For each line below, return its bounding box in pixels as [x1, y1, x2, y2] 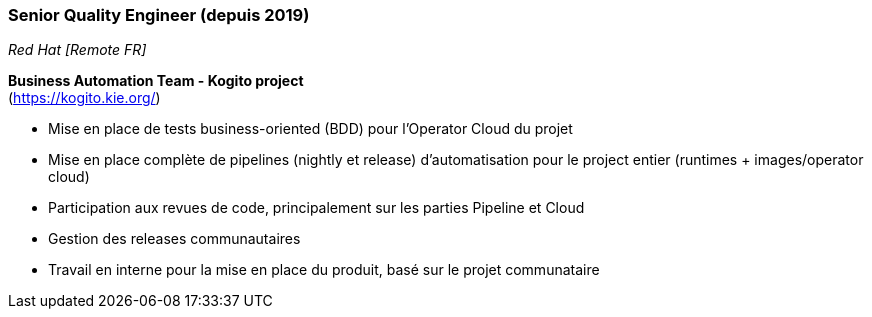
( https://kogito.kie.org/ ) [8, 89, 161, 107]
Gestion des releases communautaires [48, 230, 301, 248]
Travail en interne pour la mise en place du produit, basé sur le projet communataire [48, 261, 600, 279]
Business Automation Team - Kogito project [8, 72, 304, 90]
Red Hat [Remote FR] [8, 41, 147, 59]
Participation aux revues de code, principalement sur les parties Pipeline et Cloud [48, 199, 585, 217]
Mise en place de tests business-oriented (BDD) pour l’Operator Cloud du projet [48, 120, 573, 138]
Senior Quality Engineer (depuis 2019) [8, 5, 310, 25]
